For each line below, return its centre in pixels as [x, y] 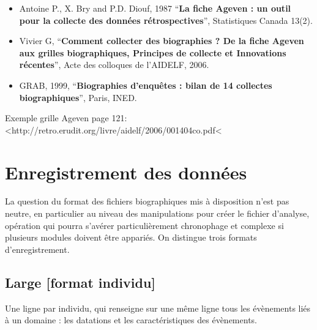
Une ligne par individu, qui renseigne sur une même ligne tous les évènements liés [158, 308]
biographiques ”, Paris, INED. [78, 97]
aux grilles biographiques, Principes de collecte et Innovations [153, 52]
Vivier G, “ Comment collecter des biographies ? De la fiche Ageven [162, 41]
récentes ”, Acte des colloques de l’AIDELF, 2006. [114, 65]
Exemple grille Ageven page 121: [66, 118]
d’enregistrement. [37, 249]
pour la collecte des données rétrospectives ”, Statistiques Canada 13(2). [166, 20]
